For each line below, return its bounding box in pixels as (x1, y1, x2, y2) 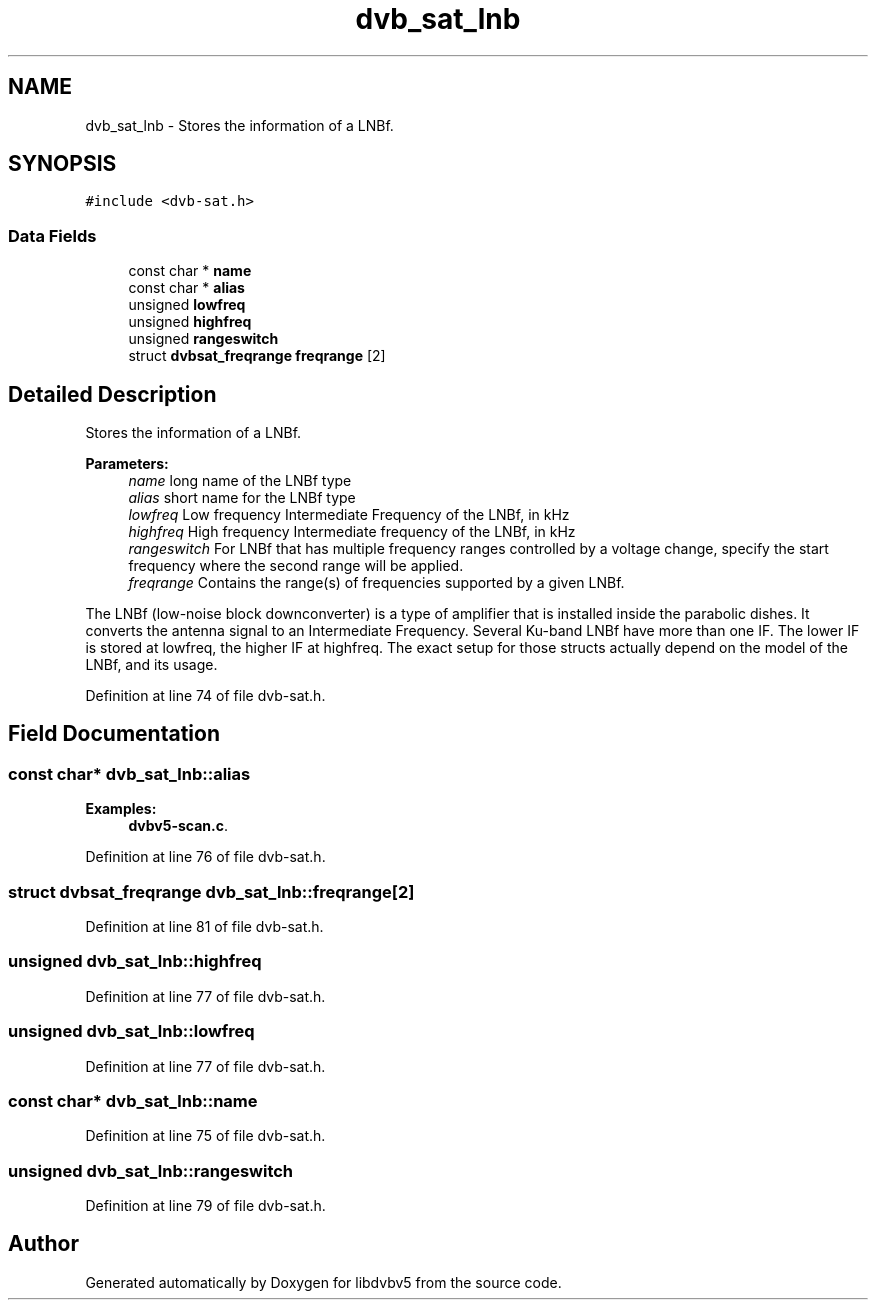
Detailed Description (8, 381, 217, 407)
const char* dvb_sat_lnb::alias (8, 763, 251, 784)
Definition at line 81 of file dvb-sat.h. (85, 918, 324, 935)
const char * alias (128, 279, 245, 297)
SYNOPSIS (8, 151, 117, 177)
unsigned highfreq (128, 313, 252, 331)
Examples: (85, 800, 157, 818)
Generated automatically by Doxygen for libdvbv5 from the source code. (85, 1273, 562, 1291)
